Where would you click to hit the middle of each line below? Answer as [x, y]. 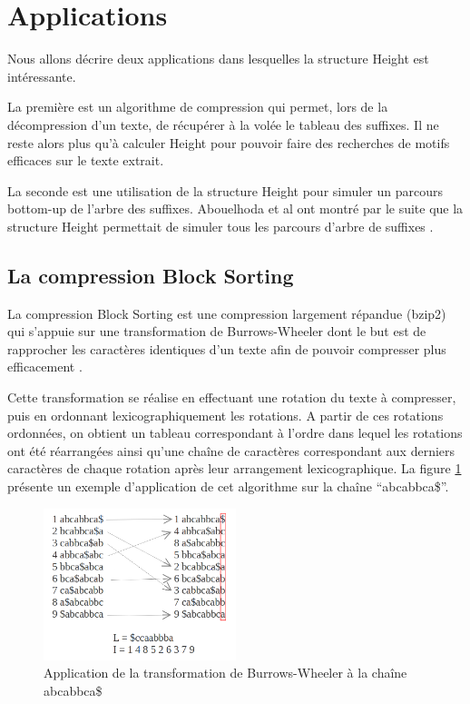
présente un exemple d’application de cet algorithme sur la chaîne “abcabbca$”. [228, 486]
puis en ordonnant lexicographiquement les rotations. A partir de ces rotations [225, 415]
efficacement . [45, 367]
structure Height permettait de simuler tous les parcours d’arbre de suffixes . [220, 226]
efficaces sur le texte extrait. [86, 160]
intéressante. [42, 76]
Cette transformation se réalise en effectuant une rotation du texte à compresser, [232, 397]
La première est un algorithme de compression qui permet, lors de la [198, 107]
